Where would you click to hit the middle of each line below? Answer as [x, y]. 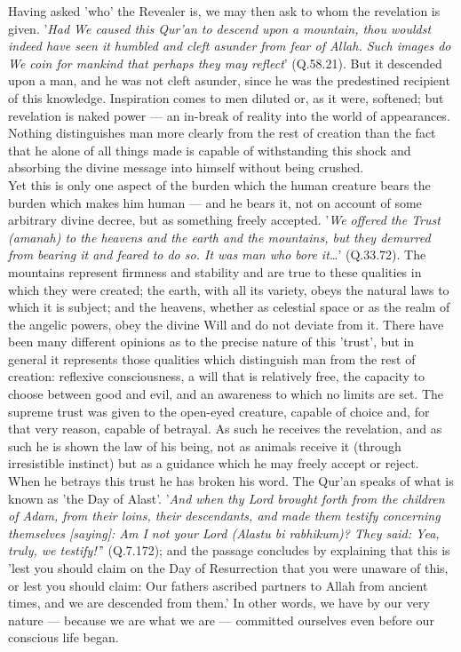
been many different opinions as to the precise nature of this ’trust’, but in [211, 342]
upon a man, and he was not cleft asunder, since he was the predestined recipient [229, 80]
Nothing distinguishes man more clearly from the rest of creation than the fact [222, 133]
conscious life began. [64, 637]
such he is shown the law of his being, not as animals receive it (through [205, 445]
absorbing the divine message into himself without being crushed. [186, 167]
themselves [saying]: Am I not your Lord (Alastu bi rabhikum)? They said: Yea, [224, 533]
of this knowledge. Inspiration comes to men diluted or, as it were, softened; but [226, 97]
